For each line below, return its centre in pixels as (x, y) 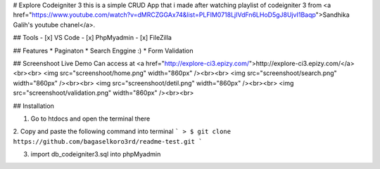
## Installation (33, 106)
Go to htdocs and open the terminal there (90, 119)
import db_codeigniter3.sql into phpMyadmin (96, 154)
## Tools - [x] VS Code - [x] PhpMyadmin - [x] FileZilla (93, 38)
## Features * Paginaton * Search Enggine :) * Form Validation (103, 50)
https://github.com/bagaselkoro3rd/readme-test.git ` (108, 141)
